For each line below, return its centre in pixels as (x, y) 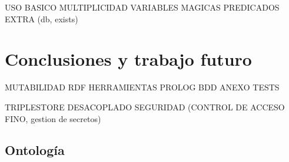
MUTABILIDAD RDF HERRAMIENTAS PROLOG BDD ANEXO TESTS (142, 87)
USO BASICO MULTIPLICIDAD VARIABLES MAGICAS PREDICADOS (142, 7)
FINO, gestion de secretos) (53, 118)
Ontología (35, 150)
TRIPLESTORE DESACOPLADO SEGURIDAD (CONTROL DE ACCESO (145, 107)
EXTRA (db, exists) (41, 18)
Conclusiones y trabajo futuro (128, 59)
